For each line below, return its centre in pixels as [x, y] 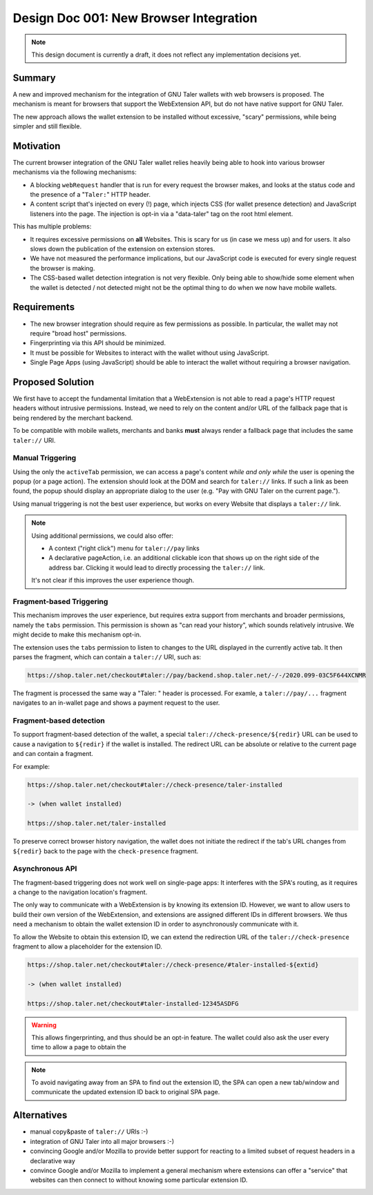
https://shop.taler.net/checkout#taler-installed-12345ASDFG [133, 1003]
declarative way [52, 1160]
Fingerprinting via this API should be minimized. [98, 343]
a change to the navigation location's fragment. [80, 892]
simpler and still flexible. [47, 126]
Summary [34, 78]
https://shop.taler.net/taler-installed [96, 824]
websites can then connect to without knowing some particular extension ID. [139, 1180]
